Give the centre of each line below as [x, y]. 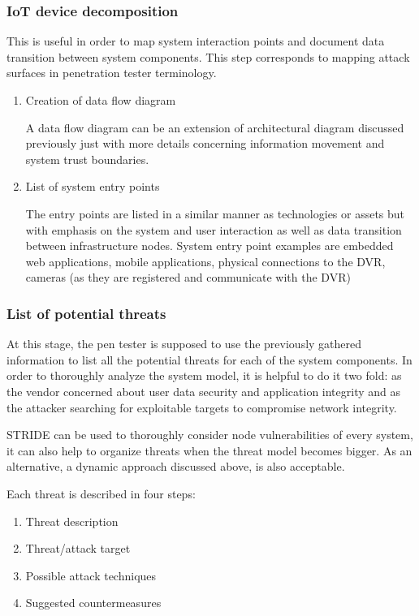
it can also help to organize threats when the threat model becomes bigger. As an [209, 450]
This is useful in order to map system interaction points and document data [196, 41]
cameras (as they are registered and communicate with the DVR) [188, 277]
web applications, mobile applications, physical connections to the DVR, [205, 261]
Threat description [72, 521]
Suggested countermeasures [93, 603]
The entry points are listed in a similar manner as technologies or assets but [215, 213]
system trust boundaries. [87, 159]
